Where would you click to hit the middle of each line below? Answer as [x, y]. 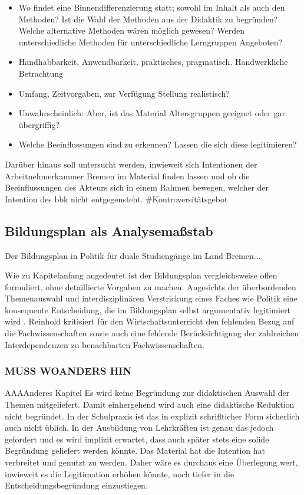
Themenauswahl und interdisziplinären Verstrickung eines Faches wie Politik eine [151, 298]
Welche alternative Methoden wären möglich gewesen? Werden [132, 30]
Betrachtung [41, 73]
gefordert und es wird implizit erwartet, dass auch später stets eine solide [137, 439]
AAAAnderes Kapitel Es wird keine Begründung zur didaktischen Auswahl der [147, 393]
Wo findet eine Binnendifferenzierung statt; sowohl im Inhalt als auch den [152, 7]
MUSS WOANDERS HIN [68, 371]
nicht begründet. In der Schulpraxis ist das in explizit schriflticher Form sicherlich [152, 416]
